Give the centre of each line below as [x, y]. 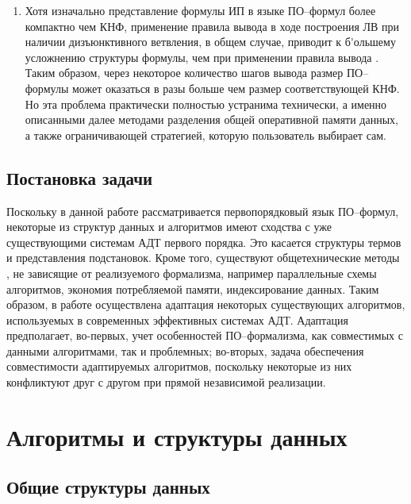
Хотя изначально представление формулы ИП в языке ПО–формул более [200, 10]
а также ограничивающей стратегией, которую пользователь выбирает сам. [205, 135]
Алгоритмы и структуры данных [177, 436]
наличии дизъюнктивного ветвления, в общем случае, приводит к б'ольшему [210, 42]
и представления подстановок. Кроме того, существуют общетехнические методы [203, 258]
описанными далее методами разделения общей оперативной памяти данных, [211, 119]
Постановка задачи [80, 177]
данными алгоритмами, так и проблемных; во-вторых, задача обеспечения [185, 350]
